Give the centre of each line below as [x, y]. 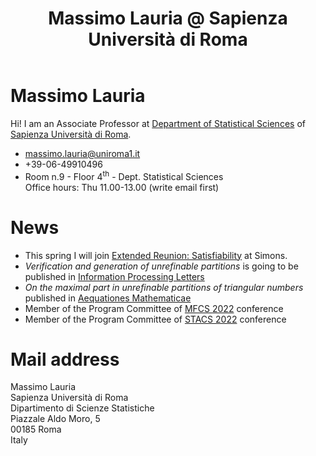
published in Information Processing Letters [114, 276]
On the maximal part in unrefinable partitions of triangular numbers [164, 287]
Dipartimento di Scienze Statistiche [82, 408]
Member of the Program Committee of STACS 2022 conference [155, 319]
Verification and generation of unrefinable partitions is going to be [161, 266]
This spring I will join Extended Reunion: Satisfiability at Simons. [156, 255]
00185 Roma [36, 429]
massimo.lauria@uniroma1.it [82, 153]
